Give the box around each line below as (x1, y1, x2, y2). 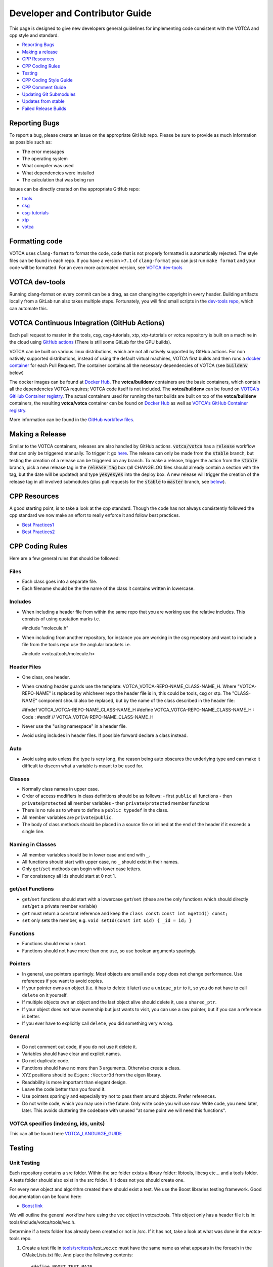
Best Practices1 (22, 521, 54, 528)
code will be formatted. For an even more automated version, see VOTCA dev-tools (9, 265, 183, 271)
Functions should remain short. (22, 941, 87, 947)
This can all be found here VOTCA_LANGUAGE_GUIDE (9, 1131, 122, 1137)
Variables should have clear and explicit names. (22, 1051, 121, 1057)
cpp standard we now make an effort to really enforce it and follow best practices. (9, 512, 180, 518)
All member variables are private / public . (22, 814, 113, 821)
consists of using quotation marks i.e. (22, 616, 101, 622)
